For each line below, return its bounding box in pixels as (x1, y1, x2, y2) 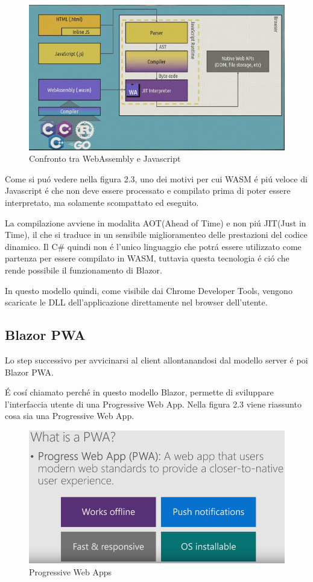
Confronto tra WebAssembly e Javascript (29, 152, 181, 165)
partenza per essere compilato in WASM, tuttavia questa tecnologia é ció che (5, 252, 289, 264)
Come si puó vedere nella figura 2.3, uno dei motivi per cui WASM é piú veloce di (5, 172, 308, 185)
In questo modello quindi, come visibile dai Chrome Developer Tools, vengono (5, 284, 292, 296)
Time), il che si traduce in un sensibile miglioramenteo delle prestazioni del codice (5, 228, 308, 241)
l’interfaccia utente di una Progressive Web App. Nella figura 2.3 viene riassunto (5, 397, 302, 410)
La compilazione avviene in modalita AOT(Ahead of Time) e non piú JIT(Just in (5, 216, 306, 229)
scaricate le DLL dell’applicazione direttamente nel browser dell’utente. (5, 296, 268, 309)
